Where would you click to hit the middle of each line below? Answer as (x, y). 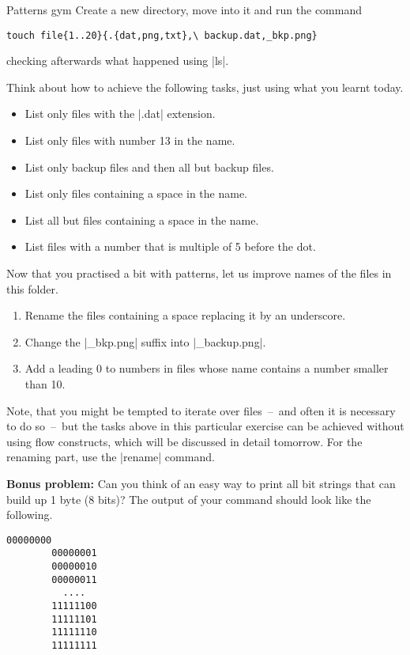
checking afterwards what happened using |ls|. (118, 61)
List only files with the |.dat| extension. (120, 114)
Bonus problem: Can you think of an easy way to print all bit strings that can (201, 483)
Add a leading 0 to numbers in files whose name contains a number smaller (207, 368)
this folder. (32, 288)
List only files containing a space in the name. (136, 193)
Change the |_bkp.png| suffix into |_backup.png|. (145, 341)
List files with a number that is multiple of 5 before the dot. (170, 246)
